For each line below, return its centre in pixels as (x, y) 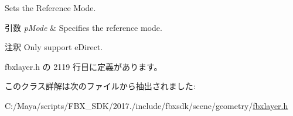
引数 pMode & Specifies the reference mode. (84, 27)
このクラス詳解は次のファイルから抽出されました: (100, 86)
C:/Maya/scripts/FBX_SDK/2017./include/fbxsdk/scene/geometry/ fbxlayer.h (146, 105)
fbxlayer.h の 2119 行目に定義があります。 (84, 66)
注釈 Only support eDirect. (54, 47)
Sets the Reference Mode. (50, 8)
